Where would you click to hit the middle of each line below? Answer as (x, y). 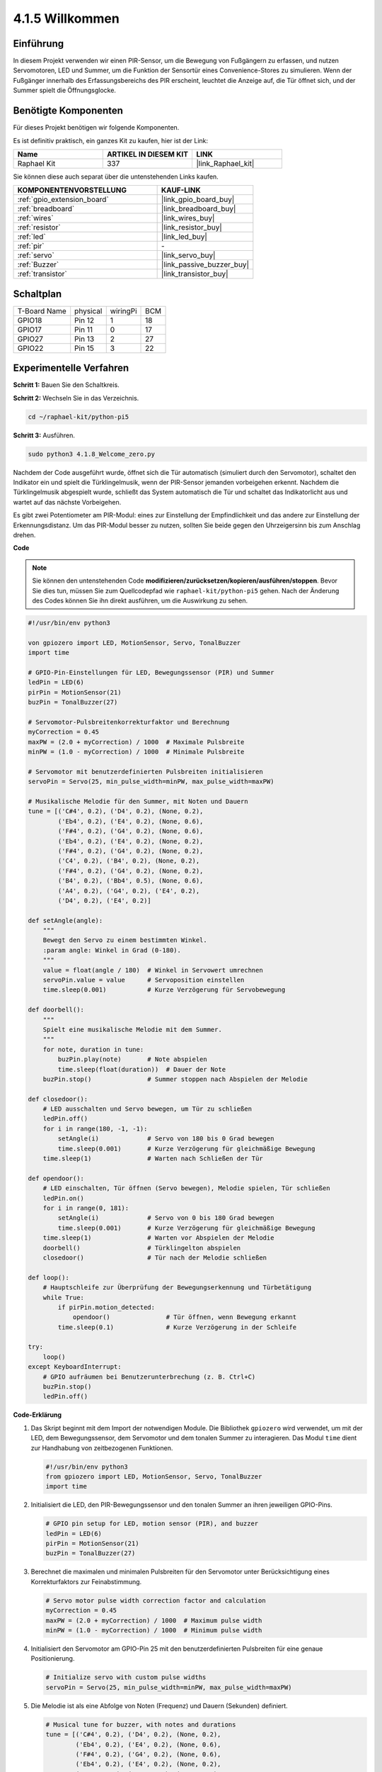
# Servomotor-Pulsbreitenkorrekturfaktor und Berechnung (129, 722)
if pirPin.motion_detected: (106, 1307)
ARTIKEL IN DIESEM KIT (147, 154)
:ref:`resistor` (39, 228)
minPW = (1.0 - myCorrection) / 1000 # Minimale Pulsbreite (136, 752)
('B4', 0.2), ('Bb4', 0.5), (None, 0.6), (131, 881)
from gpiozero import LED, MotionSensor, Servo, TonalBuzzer (154, 1476)
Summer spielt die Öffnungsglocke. (65, 90)
